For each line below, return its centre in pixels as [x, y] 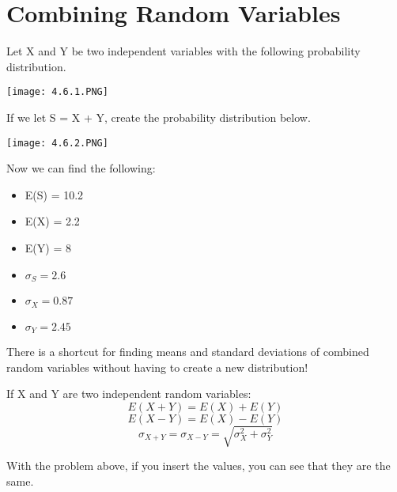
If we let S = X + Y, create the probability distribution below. [159, 117]
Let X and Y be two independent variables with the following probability [183, 51]
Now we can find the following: [81, 168]
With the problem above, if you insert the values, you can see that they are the [198, 466]
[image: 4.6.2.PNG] [57, 143]
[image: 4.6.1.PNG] [57, 92]
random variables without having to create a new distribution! [157, 367]
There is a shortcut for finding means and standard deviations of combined [188, 351]
